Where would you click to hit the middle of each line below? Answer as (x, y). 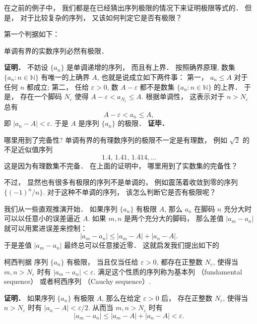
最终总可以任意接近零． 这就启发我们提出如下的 (142, 245)
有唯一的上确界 (65, 77)
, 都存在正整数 (180, 262)
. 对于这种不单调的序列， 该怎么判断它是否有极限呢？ (129, 192)
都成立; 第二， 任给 (58, 86)
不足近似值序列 (28, 149)
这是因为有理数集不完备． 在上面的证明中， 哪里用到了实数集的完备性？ (121, 165)
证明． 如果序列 (30, 297)
